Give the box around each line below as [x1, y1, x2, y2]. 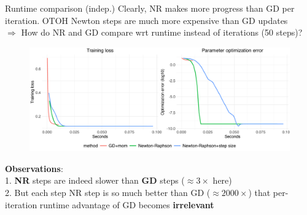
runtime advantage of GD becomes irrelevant [39, 198, 214, 211]
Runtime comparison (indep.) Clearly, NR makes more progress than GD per [5, 2, 295, 14]
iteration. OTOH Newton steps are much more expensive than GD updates [5, 14, 288, 26]
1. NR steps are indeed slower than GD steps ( [5, 174, 185, 187]
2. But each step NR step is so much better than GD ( [5, 186, 211, 198]
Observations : [5, 162, 63, 174]
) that [248, 186, 271, 198]
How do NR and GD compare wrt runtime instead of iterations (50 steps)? [21, 26, 303, 39]
